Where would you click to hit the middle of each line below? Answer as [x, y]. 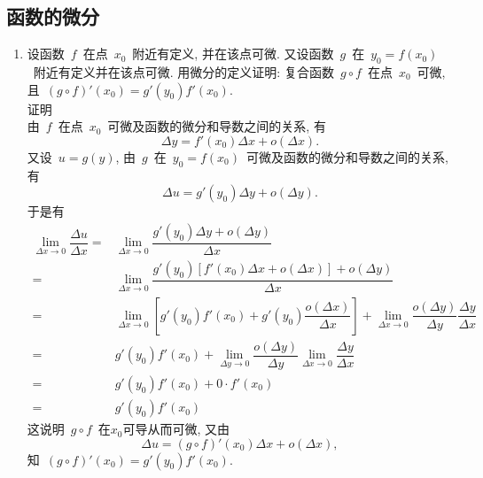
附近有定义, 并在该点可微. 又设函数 [233, 54]
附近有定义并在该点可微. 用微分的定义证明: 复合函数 [183, 72]
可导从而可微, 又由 [176, 429]
